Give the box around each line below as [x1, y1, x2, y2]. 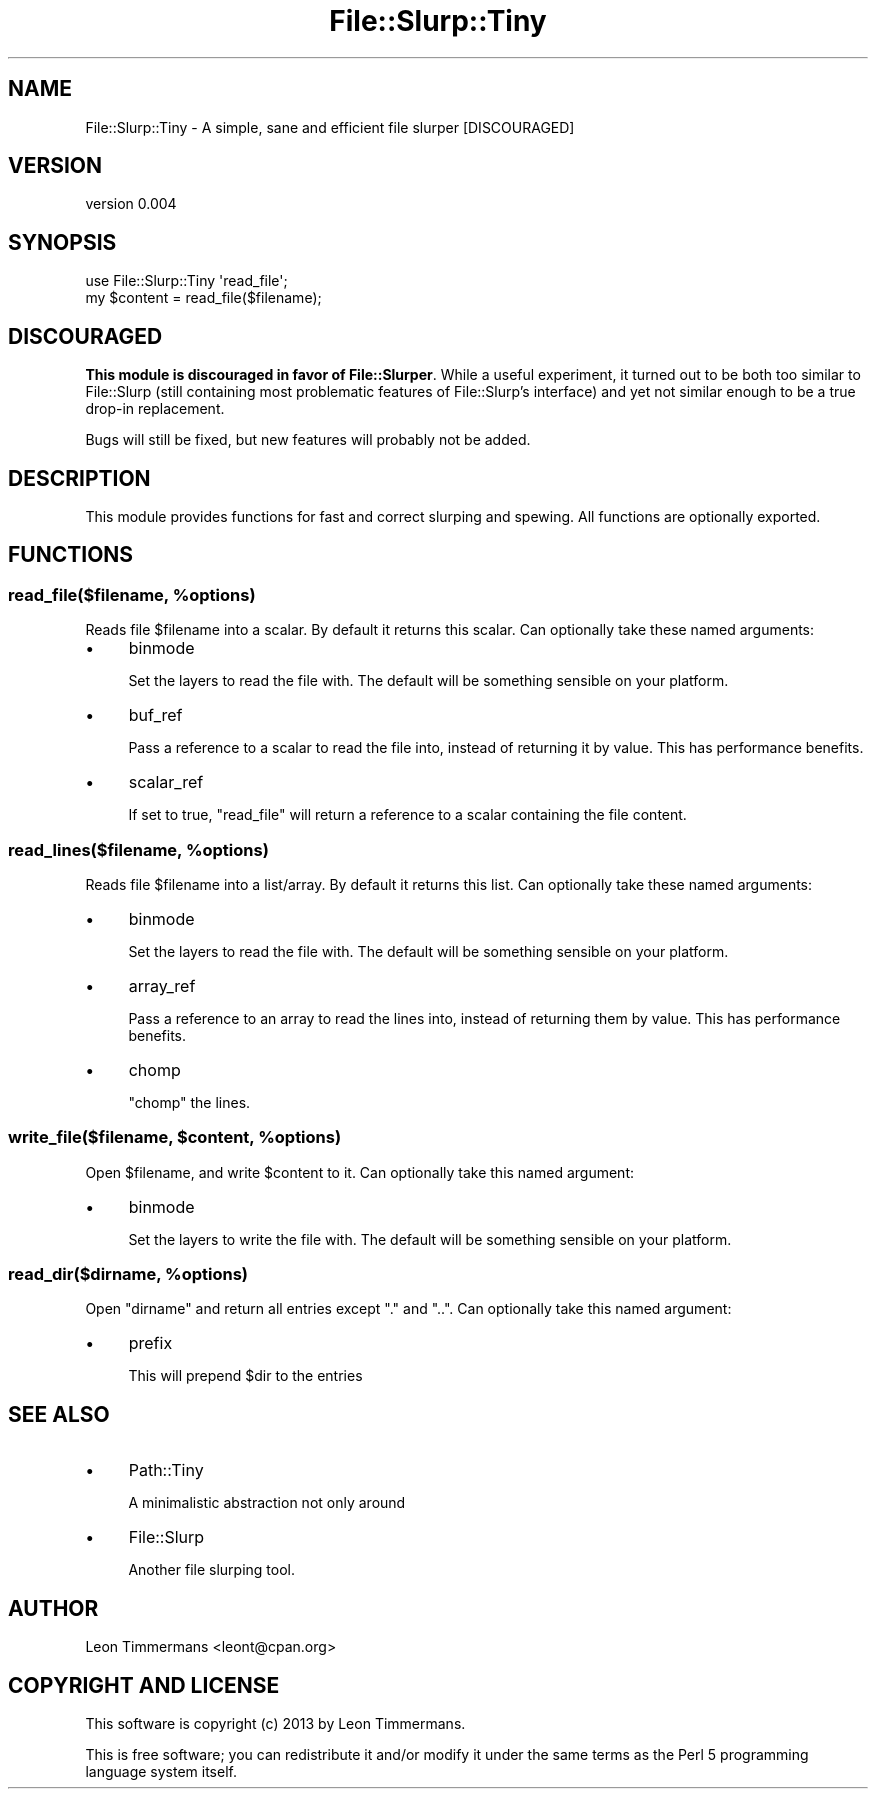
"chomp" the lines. [128, 1093, 251, 1111]
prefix [128, 1333, 173, 1354]
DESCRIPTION [8, 465, 151, 491]
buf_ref [128, 705, 183, 726]
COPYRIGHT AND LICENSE [8, 1672, 280, 1698]
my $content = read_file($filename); [85, 289, 322, 307]
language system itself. [85, 1762, 237, 1780]
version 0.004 [85, 195, 177, 213]
